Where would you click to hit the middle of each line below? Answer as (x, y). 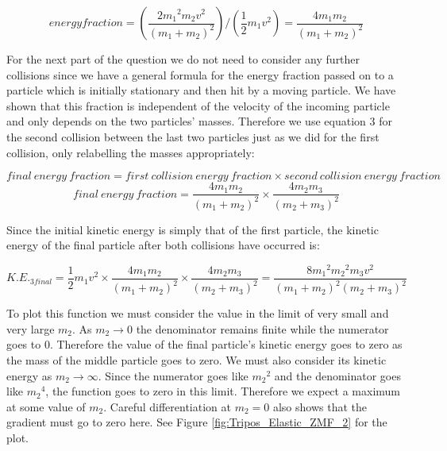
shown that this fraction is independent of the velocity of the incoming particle (198, 105)
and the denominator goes (337, 375)
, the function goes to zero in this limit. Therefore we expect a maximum (223, 391)
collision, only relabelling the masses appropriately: (131, 152)
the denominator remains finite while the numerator (262, 328)
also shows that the (320, 406)
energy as (29, 375)
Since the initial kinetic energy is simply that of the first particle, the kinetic (193, 229)
